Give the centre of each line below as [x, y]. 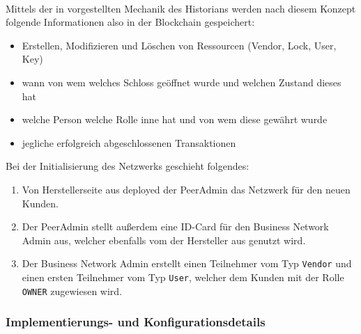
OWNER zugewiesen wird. [72, 291]
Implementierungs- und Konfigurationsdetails [136, 322]
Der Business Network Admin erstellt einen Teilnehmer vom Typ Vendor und [187, 263]
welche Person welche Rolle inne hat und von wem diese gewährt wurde [175, 119]
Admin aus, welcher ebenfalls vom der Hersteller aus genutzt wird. [164, 240]
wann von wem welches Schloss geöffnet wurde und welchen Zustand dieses [182, 82]
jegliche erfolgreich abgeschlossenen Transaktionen [129, 142]
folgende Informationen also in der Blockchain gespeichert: [130, 22]
